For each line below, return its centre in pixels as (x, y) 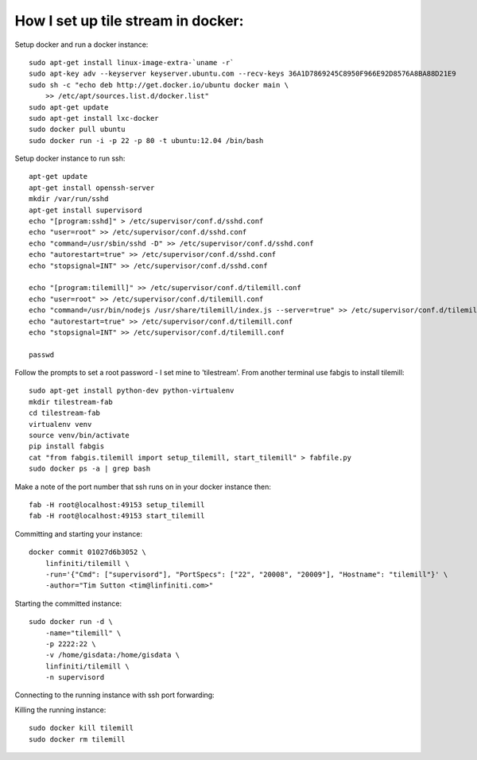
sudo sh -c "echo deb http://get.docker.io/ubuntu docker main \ (159, 85)
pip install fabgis (67, 446)
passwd (42, 355)
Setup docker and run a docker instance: (81, 45)
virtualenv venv (60, 424)
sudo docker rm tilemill (77, 739)
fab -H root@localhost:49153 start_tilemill (117, 516)
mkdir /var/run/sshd (69, 199)
